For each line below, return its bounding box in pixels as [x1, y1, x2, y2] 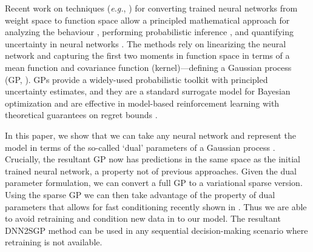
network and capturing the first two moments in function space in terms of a [5, 49, 290, 62]
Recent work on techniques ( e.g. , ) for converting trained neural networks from [5, 2, 298, 14]
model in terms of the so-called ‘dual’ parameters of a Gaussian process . [5, 141, 275, 153]
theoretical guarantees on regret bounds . [5, 108, 158, 121]
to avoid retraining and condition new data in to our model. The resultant [5, 212, 281, 225]
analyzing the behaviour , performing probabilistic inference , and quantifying [5, 25, 294, 38]
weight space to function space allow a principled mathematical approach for [5, 13, 290, 26]
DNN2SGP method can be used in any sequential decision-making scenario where [5, 224, 308, 236]
